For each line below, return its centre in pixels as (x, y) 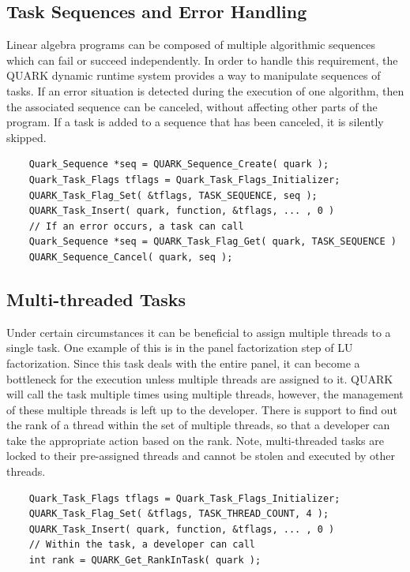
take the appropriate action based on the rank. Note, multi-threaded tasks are (195, 440)
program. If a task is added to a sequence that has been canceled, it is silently (195, 122)
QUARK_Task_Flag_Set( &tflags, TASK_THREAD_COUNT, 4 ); (179, 514)
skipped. (26, 137)
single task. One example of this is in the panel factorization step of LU (180, 348)
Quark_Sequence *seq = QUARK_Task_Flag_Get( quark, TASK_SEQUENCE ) (213, 242)
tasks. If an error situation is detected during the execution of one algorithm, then (205, 90)
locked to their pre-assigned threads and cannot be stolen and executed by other (201, 456)
